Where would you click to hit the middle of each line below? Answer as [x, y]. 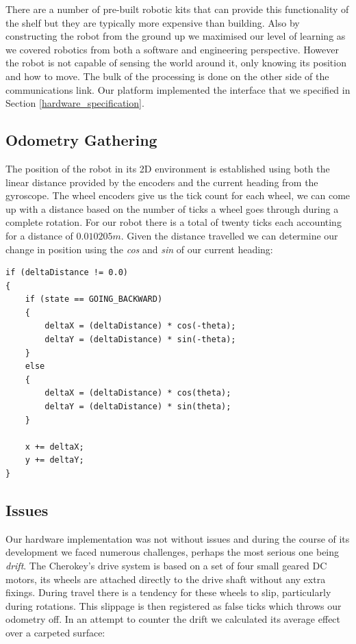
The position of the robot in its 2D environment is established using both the [168, 168]
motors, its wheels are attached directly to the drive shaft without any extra [166, 579]
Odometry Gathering [81, 140]
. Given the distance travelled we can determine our [229, 235]
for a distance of [39, 235]
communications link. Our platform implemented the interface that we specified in [178, 89]
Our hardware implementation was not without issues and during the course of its [178, 538]
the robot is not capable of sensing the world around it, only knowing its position [176, 63]
